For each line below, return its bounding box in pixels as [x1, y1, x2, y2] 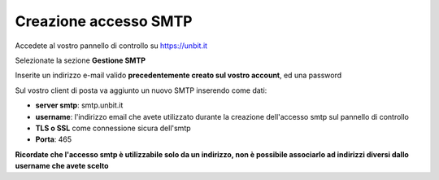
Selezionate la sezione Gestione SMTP [15, 55, 146, 65]
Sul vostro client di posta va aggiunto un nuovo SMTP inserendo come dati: [15, 86, 267, 95]
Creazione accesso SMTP [15, 12, 193, 30]
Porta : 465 [35, 134, 72, 144]
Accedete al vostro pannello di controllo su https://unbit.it [15, 41, 207, 50]
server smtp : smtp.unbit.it [35, 100, 124, 110]
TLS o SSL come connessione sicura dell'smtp [35, 123, 191, 133]
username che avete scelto [15, 161, 109, 171]
